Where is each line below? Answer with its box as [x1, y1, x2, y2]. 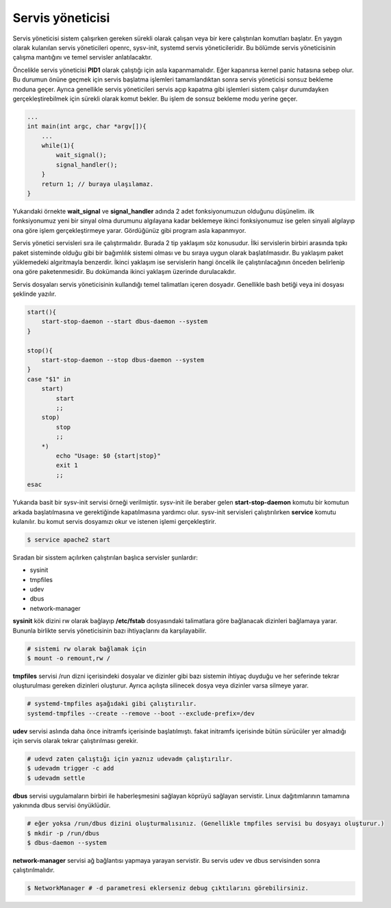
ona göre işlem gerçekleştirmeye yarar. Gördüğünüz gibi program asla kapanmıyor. [12, 226, 247, 234]
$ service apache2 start [27, 535, 111, 544]
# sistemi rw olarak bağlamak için [27, 644, 147, 653]
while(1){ [41, 142, 75, 150]
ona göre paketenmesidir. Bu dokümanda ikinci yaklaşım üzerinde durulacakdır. [12, 268, 236, 276]
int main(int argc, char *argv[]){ [27, 123, 147, 130]
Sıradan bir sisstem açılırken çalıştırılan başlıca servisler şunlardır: [12, 553, 198, 562]
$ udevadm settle [27, 774, 86, 782]
